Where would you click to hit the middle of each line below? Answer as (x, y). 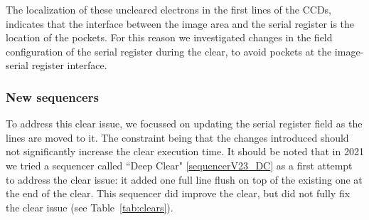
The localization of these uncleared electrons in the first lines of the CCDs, (169, 9)
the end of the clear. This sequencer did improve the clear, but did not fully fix (178, 193)
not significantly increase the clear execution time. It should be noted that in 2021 (185, 151)
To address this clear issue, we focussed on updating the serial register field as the (184, 124)
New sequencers (52, 96)
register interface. (69, 65)
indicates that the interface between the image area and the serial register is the (180, 23)
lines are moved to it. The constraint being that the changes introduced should (177, 137)
